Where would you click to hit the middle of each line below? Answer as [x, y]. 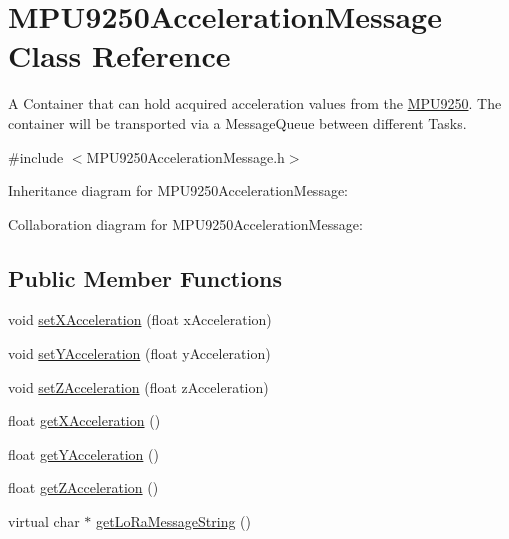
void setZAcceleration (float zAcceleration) [138, 386]
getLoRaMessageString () [173, 521]
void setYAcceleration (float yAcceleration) [139, 353]
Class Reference [119, 55]
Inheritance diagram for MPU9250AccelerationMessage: [178, 190]
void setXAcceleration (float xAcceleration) [140, 319]
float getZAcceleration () [83, 487]
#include [36, 156]
